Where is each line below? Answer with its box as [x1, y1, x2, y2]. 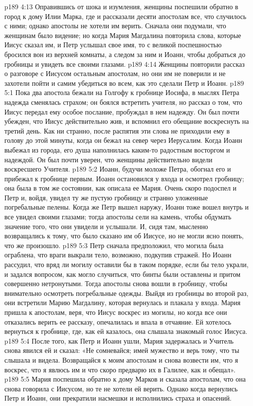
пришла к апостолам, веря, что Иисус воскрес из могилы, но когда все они [4, 307, 227, 317]
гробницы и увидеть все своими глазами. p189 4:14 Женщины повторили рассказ [4, 58, 245, 69]
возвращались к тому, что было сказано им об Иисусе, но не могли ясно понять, [4, 231, 244, 241]
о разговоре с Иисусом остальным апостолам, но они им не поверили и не [4, 68, 226, 78]
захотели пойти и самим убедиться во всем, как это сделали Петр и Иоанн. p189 [4, 77, 244, 88]
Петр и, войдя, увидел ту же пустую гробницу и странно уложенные [4, 192, 208, 202]
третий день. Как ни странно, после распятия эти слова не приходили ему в [4, 125, 230, 135]
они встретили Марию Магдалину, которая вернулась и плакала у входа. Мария [4, 297, 241, 308]
